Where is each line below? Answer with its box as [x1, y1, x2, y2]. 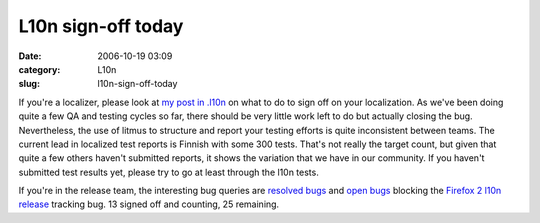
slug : [18, 78, 40, 90]
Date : [18, 50, 42, 62]
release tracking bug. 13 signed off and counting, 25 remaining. [18, 198, 280, 210]
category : [18, 63, 61, 75]
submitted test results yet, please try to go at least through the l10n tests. [18, 166, 319, 178]
